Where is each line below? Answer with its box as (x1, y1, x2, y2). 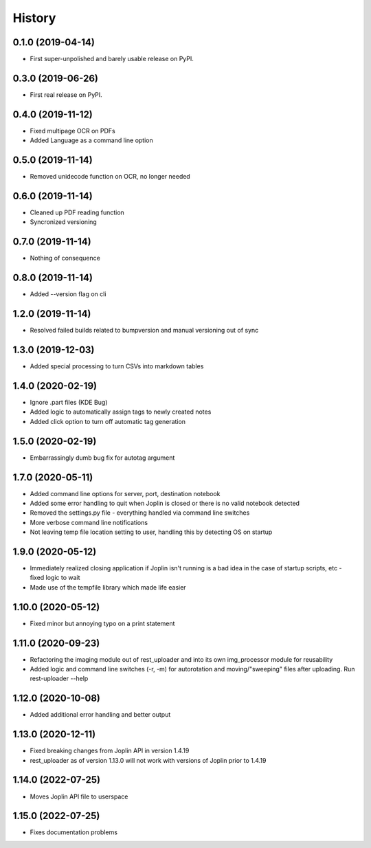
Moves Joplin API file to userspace (30, 792, 128, 801)
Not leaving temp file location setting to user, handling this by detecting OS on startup (30, 528, 273, 536)
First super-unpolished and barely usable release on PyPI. (30, 55, 194, 63)
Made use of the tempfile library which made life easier (30, 583, 186, 591)
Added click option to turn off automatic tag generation (30, 417, 185, 425)
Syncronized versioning (30, 218, 98, 226)
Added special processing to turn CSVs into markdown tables (30, 362, 204, 370)
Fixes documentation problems (30, 828, 118, 836)
